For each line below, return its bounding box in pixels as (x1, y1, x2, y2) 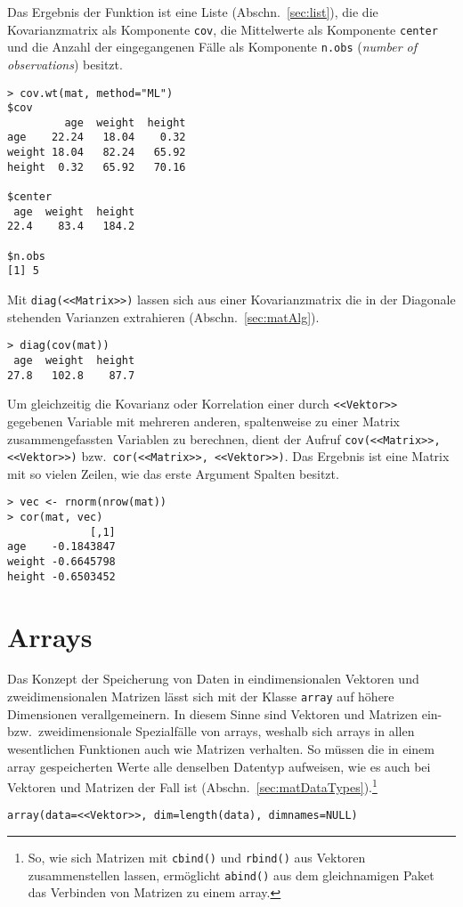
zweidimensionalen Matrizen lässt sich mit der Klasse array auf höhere (7, 687, 394, 706)
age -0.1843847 (7, 540, 116, 554)
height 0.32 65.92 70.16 (7, 160, 186, 174)
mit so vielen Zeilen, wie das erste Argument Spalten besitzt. (7, 464, 339, 482)
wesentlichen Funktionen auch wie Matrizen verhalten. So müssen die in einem (7, 739, 435, 757)
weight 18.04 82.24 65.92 (7, 146, 186, 159)
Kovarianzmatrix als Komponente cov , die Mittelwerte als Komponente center (7, 20, 438, 38)
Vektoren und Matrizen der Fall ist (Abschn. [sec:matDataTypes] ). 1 (7, 775, 378, 796)
